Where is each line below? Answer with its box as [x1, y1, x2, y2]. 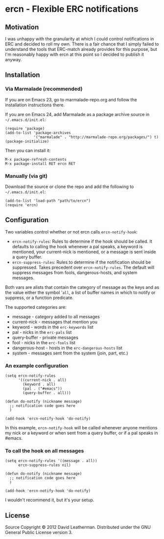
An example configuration [5, 362, 69, 369]
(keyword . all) [23, 382, 56, 387]
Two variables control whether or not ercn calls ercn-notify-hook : [5, 229, 138, 234]
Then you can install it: [5, 147, 51, 153]
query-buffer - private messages [12, 334, 78, 340]
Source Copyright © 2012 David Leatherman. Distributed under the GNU [5, 524, 151, 530]
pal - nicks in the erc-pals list [12, 329, 72, 335]
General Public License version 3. [5, 530, 73, 536]
